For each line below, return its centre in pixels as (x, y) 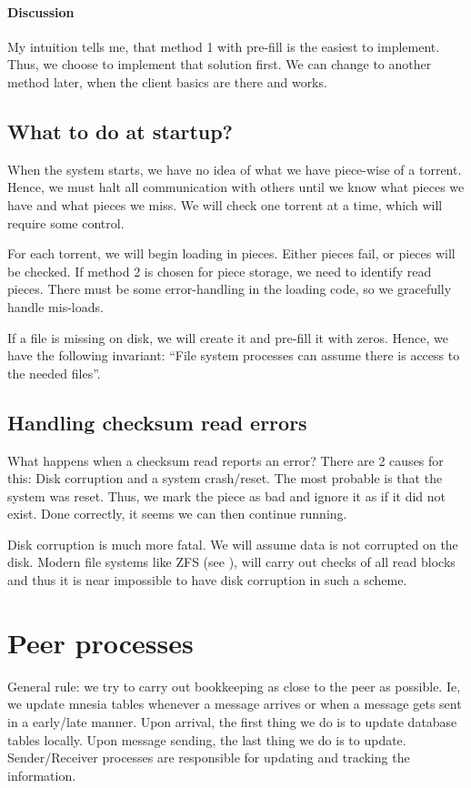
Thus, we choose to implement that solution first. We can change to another (220, 64)
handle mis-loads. (55, 306)
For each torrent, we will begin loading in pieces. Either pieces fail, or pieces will (231, 253)
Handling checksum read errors (157, 422)
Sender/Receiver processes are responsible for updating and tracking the (209, 758)
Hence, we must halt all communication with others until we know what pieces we (236, 187)
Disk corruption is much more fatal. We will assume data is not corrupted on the (233, 544)
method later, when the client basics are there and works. (167, 81)
